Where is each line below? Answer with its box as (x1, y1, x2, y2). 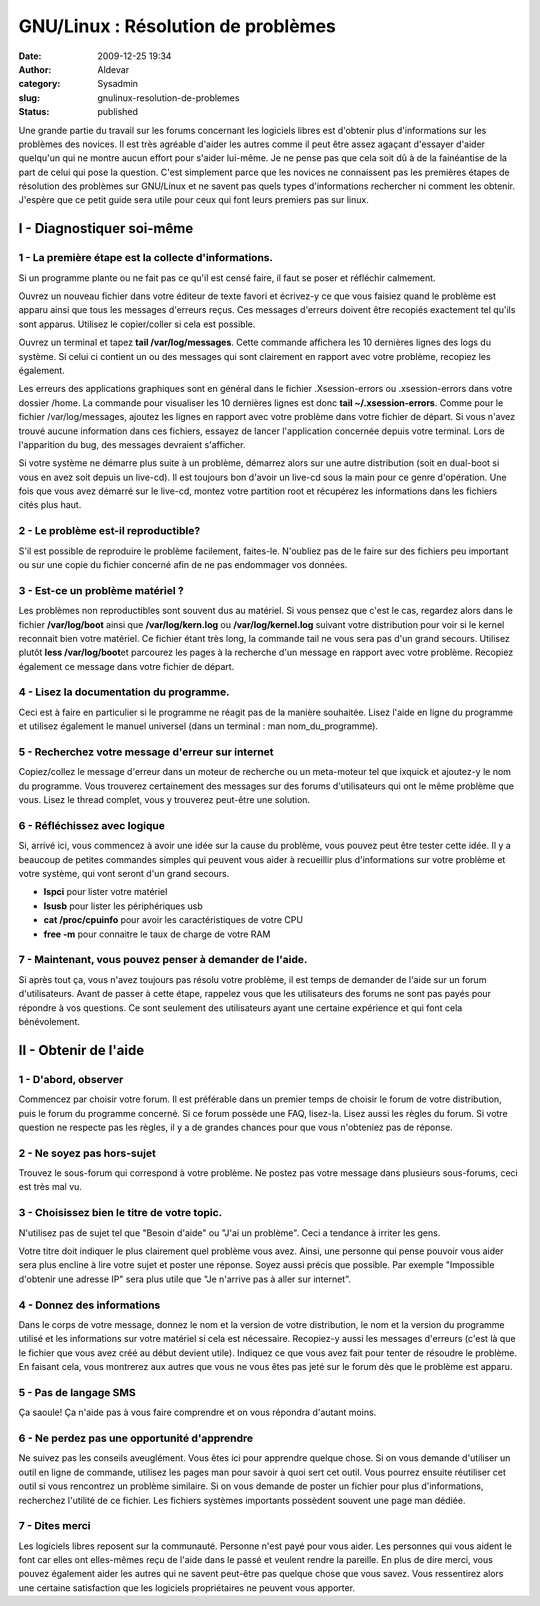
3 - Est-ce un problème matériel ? (18, 583, 184, 597)
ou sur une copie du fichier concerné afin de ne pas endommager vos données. (18, 559, 348, 570)
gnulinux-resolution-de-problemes (97, 91, 240, 104)
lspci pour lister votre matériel (43, 886, 168, 898)
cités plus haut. (18, 499, 82, 511)
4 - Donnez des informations (18, 1298, 161, 1312)
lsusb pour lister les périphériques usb (43, 900, 204, 912)
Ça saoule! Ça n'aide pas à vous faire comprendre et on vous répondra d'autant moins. (18, 1406, 377, 1419)
